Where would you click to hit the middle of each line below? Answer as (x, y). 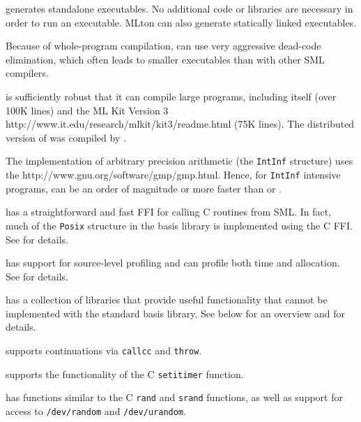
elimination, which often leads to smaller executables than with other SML (165, 59)
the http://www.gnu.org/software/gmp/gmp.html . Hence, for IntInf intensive (173, 174)
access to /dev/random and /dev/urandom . (96, 411)
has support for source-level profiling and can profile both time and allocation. (173, 263)
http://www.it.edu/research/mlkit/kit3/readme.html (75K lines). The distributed (180, 124)
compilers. (27, 73)
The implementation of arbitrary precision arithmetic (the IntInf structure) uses (179, 161)
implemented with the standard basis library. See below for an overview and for (175, 313)
